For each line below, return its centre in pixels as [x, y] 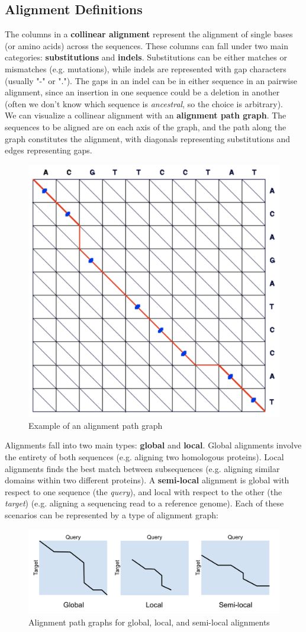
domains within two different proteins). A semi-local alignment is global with [147, 480]
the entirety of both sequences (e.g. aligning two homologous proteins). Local [144, 457]
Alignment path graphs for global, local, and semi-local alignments [149, 622]
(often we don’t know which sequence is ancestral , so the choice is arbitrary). [144, 103]
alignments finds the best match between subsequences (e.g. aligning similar [142, 468]
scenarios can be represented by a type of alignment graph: [112, 514]
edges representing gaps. [49, 150]
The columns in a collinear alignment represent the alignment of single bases [149, 34]
